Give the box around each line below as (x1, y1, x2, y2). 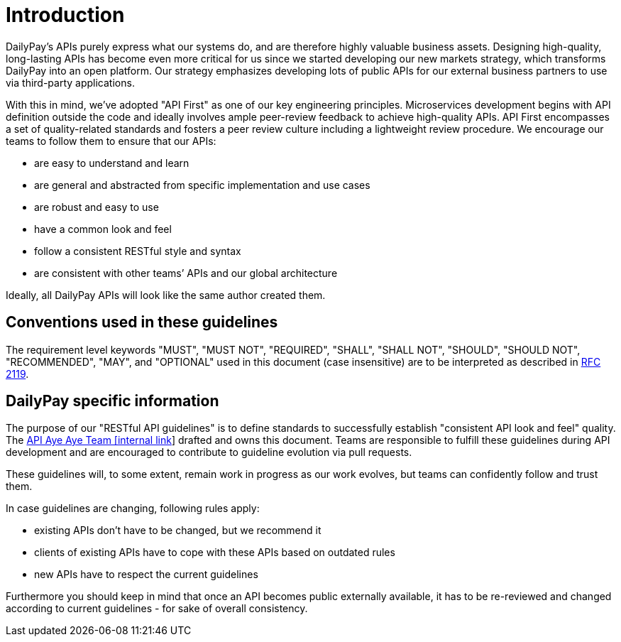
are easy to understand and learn (34, 156, 189, 169)
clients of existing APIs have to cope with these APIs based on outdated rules (34, 546, 395, 559)
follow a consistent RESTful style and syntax (34, 244, 241, 257)
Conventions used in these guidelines (6, 313, 278, 332)
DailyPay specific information (6, 392, 219, 410)
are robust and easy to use (34, 200, 159, 213)
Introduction (6, 3, 125, 27)
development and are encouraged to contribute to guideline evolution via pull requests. (6, 446, 412, 459)
